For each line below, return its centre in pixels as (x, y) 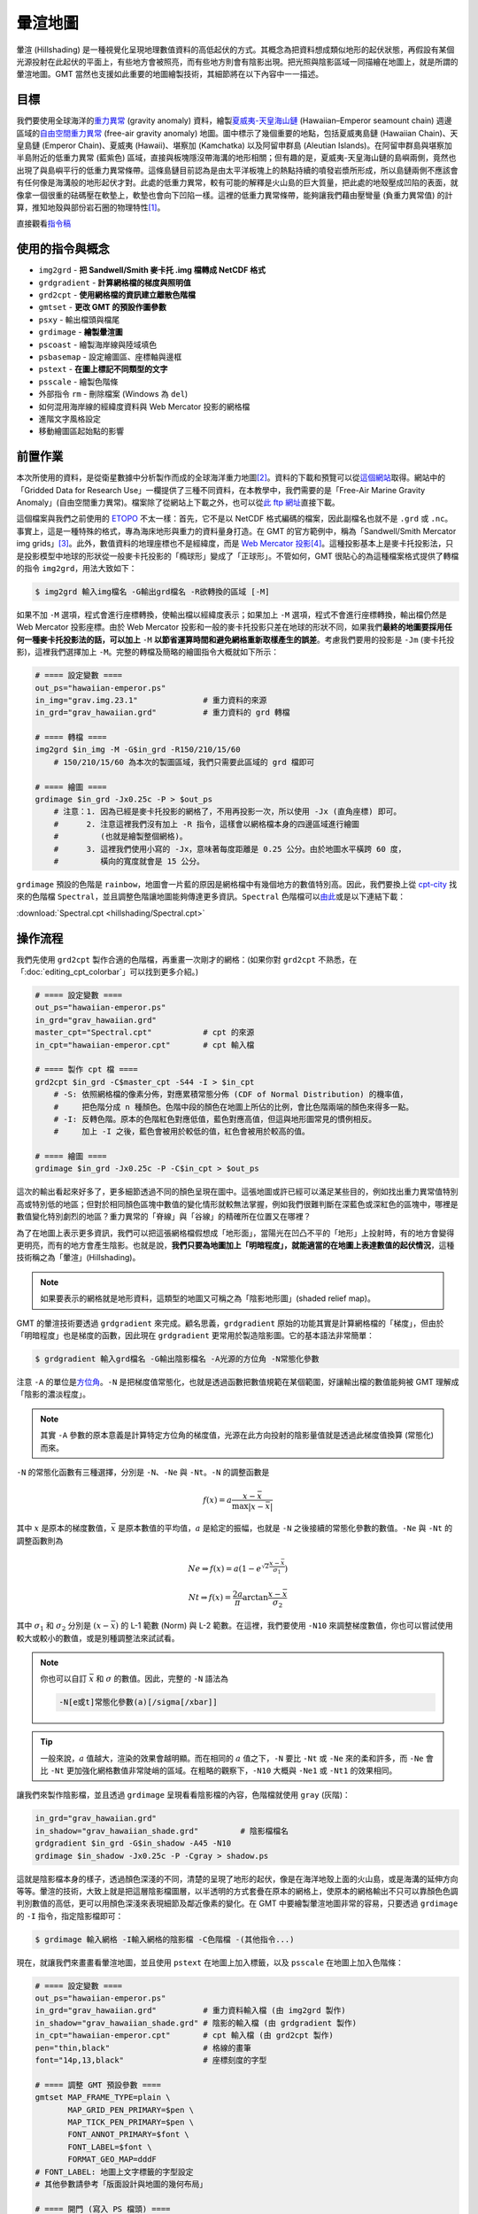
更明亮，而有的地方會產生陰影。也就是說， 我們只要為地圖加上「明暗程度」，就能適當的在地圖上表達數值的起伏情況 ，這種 (235, 1245)
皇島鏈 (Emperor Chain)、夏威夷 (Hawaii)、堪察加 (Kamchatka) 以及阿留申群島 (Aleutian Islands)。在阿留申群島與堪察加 (234, 145)
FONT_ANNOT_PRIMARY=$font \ (128, 2135)
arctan (255, 1598)
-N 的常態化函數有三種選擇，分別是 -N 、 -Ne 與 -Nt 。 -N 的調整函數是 (143, 1472)
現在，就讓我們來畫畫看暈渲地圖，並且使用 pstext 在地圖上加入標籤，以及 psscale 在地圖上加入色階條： (210, 1962)
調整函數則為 (40, 1540)
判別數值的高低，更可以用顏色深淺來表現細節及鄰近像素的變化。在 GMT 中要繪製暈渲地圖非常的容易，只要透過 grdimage (237, 1903)
